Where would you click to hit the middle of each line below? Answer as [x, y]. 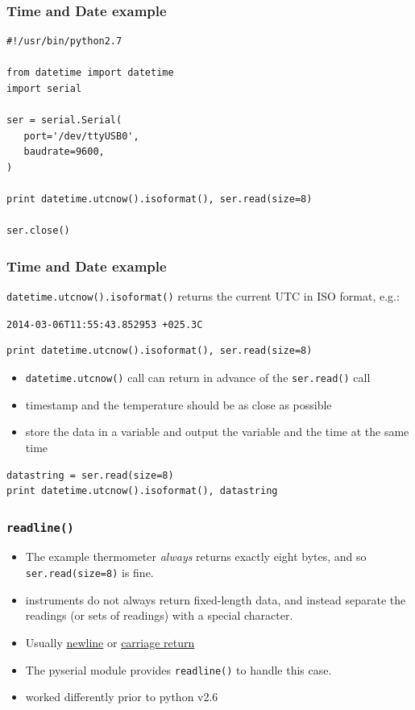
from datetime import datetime [90, 73]
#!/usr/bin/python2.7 [64, 42]
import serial [44, 89]
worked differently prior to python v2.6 [122, 697]
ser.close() [38, 231]
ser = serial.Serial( [64, 120]
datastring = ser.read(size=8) [90, 475]
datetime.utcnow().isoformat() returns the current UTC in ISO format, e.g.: [203, 296]
